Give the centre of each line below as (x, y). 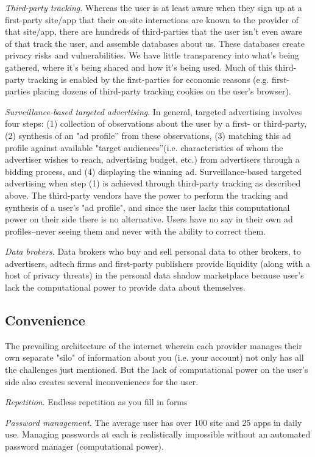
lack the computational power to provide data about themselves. (125, 287)
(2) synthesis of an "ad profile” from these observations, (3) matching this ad (148, 135)
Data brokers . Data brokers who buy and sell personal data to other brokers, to (153, 251)
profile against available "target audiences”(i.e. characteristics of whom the (144, 147)
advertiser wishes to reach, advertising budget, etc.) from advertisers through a (152, 159)
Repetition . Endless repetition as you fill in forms (96, 402)
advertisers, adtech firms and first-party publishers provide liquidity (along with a (157, 263)
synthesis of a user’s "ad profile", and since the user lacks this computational (147, 207)
